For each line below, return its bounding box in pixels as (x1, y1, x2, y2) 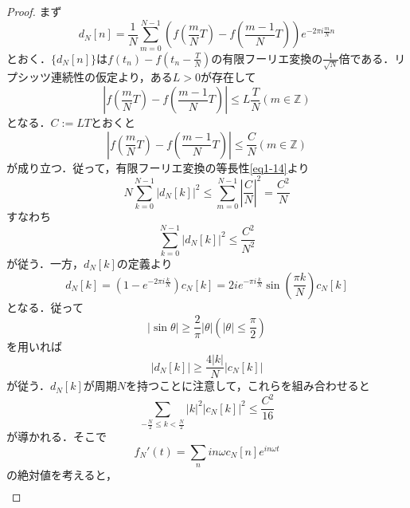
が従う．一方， (6, 254, 84, 271)
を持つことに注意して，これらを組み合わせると (126, 377, 370, 394)
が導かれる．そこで (6, 428, 107, 445)
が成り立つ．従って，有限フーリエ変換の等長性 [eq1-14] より (6, 159, 310, 175)
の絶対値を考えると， (6, 467, 118, 483)
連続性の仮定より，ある (50, 69, 173, 85)
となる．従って (6, 298, 84, 315)
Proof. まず (6, 3, 62, 19)
